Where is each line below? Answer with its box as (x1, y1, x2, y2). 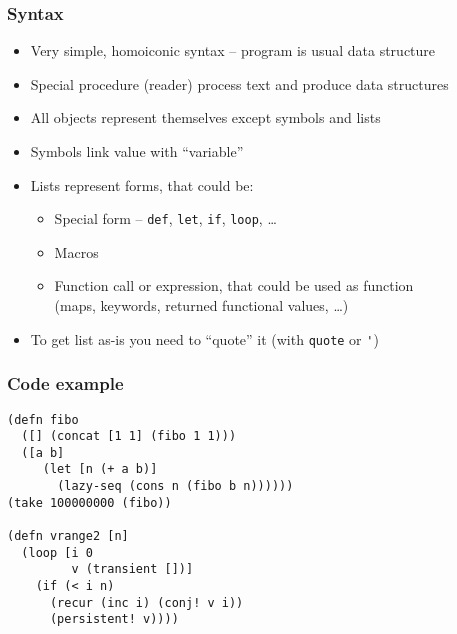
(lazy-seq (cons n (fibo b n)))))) (57, 479, 294, 494)
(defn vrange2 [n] (7, 529, 129, 544)
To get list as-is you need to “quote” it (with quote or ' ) (30, 328, 379, 349)
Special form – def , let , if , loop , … (54, 208, 277, 229)
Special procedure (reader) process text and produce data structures (30, 73, 449, 94)
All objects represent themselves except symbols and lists (30, 107, 381, 128)
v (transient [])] (71, 562, 194, 577)
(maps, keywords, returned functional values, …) (54, 295, 349, 316)
